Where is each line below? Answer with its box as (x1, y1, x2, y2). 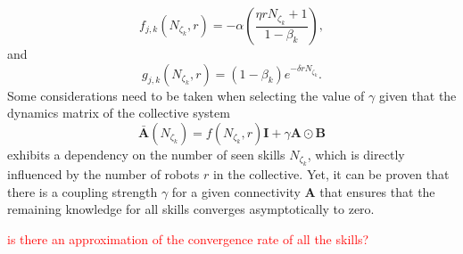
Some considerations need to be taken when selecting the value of (7, 86, 365, 104)
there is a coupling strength (7, 182, 158, 201)
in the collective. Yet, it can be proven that (212, 165, 450, 184)
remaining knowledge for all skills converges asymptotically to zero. (7, 200, 375, 218)
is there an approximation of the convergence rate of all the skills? (7, 229, 369, 248)
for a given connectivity (171, 182, 301, 201)
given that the (378, 86, 457, 104)
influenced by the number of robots (7, 165, 200, 184)
